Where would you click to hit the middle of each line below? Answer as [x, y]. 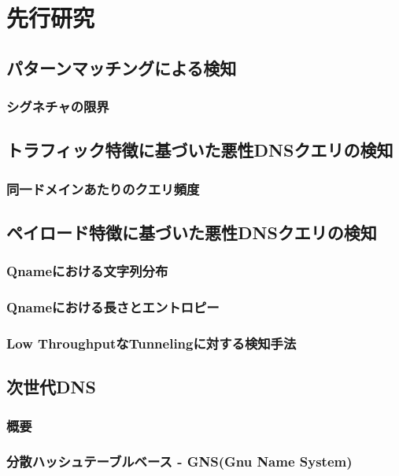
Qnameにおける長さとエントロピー [113, 307]
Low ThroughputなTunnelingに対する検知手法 [151, 343]
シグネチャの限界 [58, 107]
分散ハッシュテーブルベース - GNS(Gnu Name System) [179, 461]
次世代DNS [51, 387]
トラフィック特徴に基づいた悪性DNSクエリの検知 [200, 150]
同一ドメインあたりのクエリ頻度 [103, 188]
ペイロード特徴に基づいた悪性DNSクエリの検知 [192, 232]
